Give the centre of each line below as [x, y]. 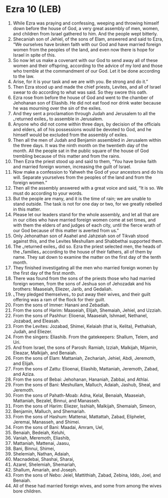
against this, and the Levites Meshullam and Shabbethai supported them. [88, 241]
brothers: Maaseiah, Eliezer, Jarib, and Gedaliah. [63, 289]
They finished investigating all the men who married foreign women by [85, 268]
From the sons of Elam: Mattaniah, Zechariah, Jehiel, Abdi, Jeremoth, [84, 358]
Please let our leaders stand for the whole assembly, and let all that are [86, 214]
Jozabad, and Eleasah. [36, 321]
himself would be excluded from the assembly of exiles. [70, 135]
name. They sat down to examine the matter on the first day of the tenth [87, 257]
